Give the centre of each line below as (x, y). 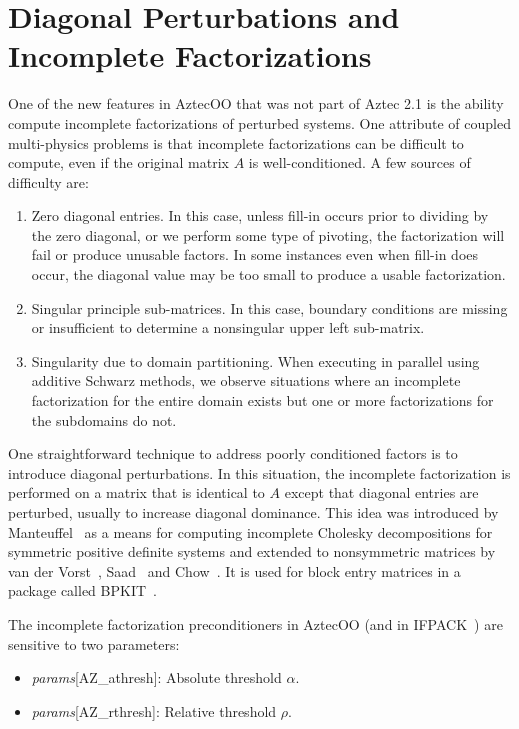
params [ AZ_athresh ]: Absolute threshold (156, 677)
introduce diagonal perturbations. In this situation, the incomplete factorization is (259, 472)
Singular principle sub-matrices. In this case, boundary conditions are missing (269, 307)
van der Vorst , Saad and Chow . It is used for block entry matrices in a (234, 570)
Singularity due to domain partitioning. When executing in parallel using (255, 360)
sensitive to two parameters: (94, 643)
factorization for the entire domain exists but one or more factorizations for (262, 400)
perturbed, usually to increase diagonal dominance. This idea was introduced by (253, 512)
